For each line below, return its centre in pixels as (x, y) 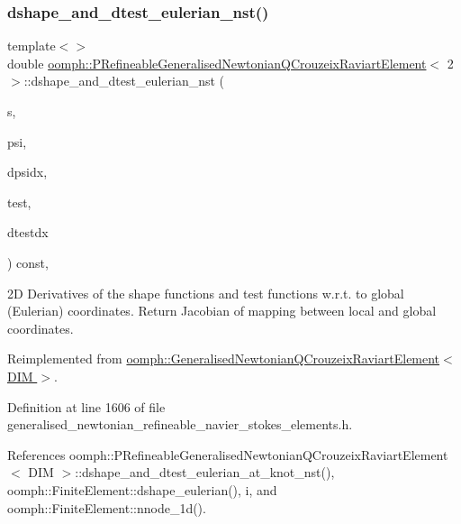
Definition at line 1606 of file (86, 406)
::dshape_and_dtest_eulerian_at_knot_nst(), (205, 472)
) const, (28, 262)
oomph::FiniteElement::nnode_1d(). (107, 507)
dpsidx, (27, 172)
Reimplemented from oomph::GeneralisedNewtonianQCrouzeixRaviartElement (224, 359)
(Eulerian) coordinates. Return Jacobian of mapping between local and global (222, 311)
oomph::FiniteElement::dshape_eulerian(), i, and (142, 489)
